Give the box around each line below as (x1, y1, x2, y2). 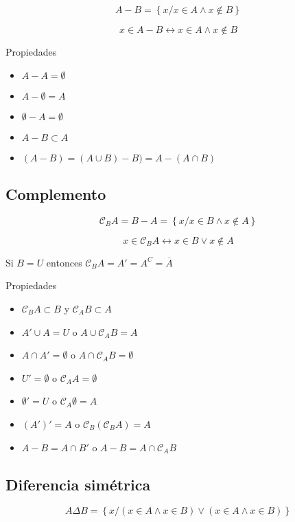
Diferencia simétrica (5, 473, 151, 495)
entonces (46, 255, 82, 269)
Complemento (5, 183, 106, 204)
